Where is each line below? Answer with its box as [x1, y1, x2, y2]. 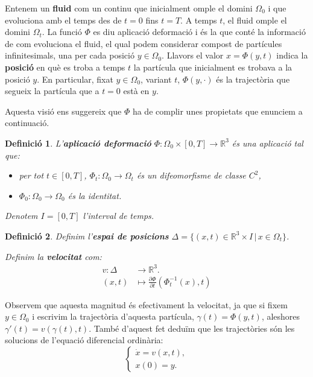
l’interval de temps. [83, 209, 154, 222]
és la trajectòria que [216, 72, 290, 85]
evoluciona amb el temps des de [5, 13, 122, 26]
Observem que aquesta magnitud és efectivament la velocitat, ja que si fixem [5, 298, 288, 311]
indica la [276, 49, 308, 62]
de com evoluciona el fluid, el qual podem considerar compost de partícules [5, 37, 282, 49]
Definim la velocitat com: [5, 250, 102, 262]
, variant [141, 72, 172, 85]
